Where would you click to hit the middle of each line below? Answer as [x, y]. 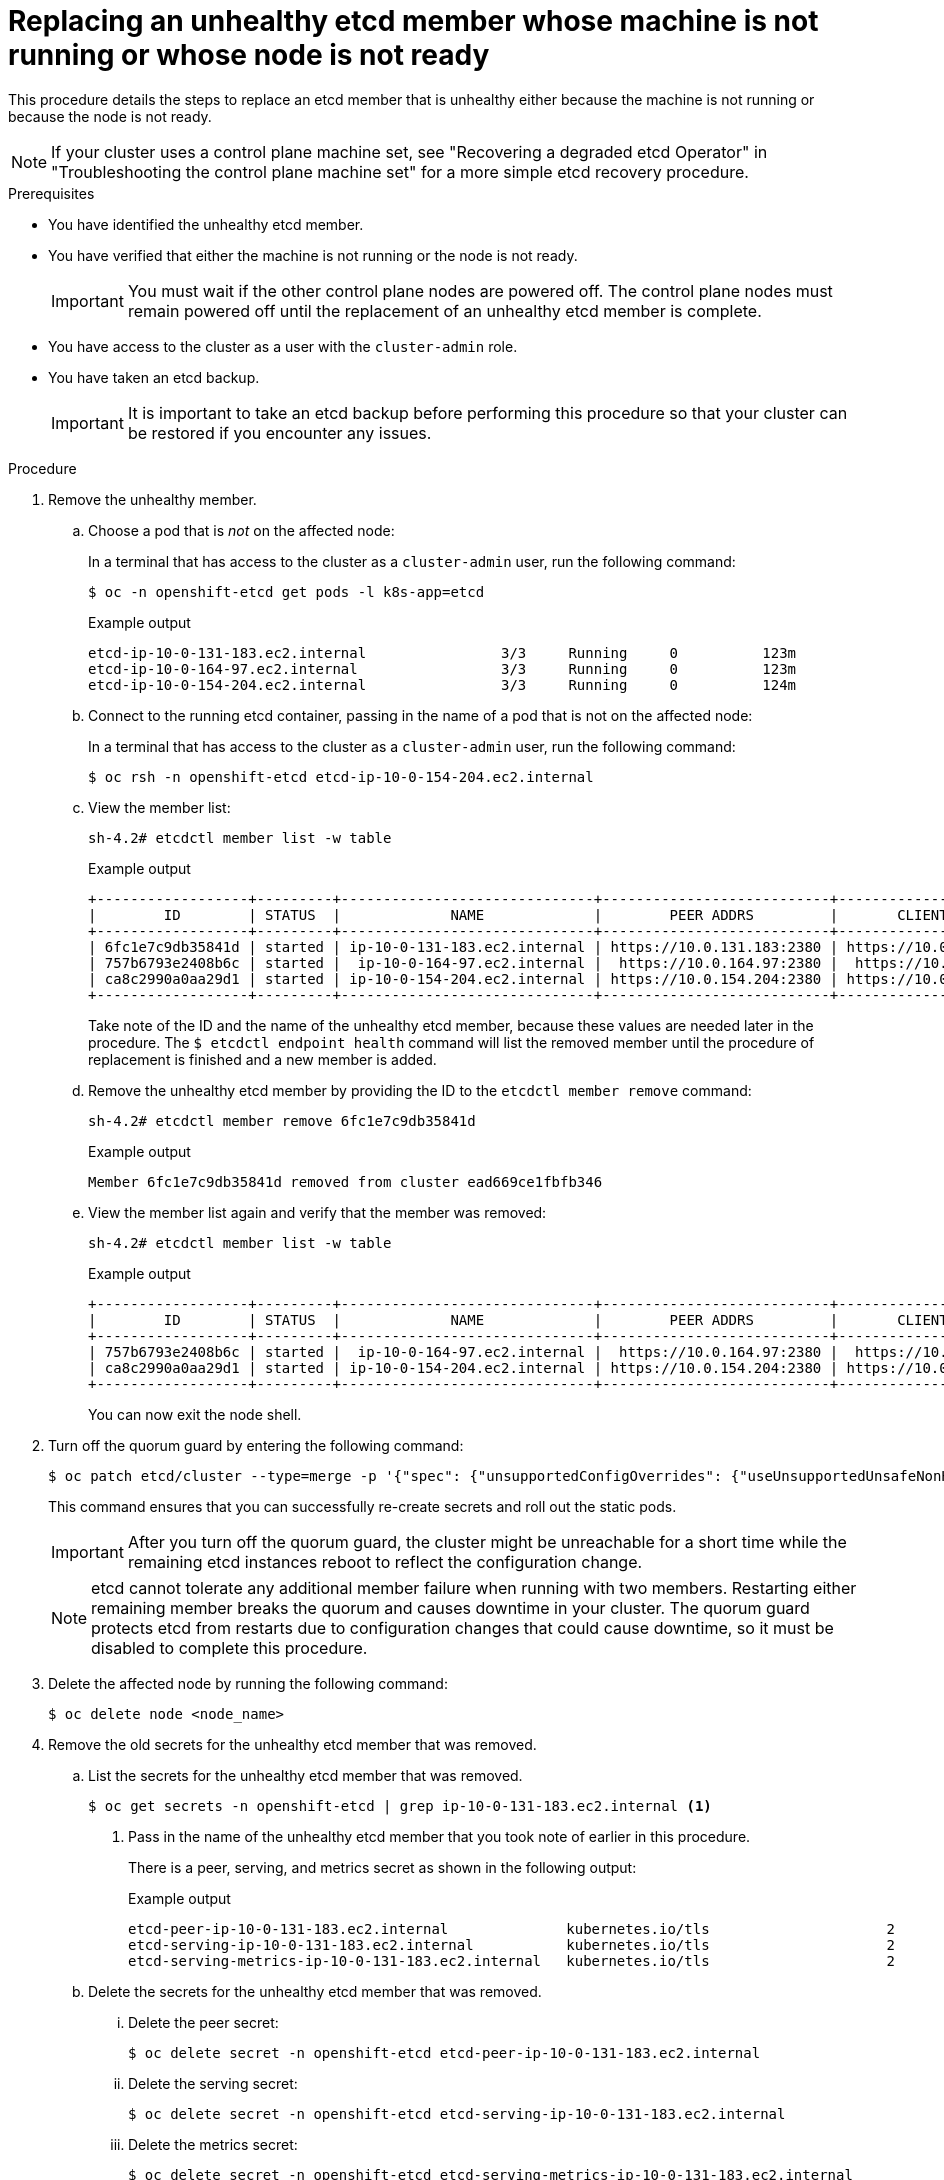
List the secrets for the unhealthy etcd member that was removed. [305, 1775]
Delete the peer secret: [203, 2022]
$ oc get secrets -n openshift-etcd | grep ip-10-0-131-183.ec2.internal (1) [400, 1805]
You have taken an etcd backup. [154, 377]
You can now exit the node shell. [195, 1414]
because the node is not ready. [110, 116]
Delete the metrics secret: [213, 2144]
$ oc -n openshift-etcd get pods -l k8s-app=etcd [286, 591]
